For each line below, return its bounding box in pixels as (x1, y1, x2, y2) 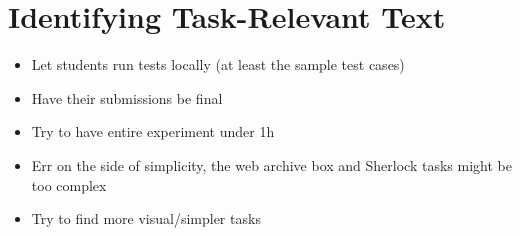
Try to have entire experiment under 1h (31, 121, 275, 142)
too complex (31, 174, 107, 195)
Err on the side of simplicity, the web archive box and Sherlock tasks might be (31, 154, 512, 175)
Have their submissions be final (31, 87, 223, 108)
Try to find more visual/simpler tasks (31, 208, 261, 229)
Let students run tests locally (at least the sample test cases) (31, 54, 405, 75)
